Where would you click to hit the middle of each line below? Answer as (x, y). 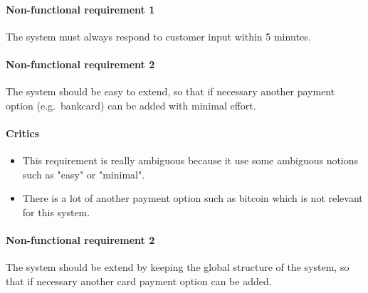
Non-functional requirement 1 (80, 9)
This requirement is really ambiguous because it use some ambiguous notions (190, 160)
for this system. (56, 212)
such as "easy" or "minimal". (84, 174)
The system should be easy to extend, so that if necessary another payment (170, 91)
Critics (22, 133)
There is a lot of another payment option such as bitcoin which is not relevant (193, 198)
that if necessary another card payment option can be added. (139, 281)
